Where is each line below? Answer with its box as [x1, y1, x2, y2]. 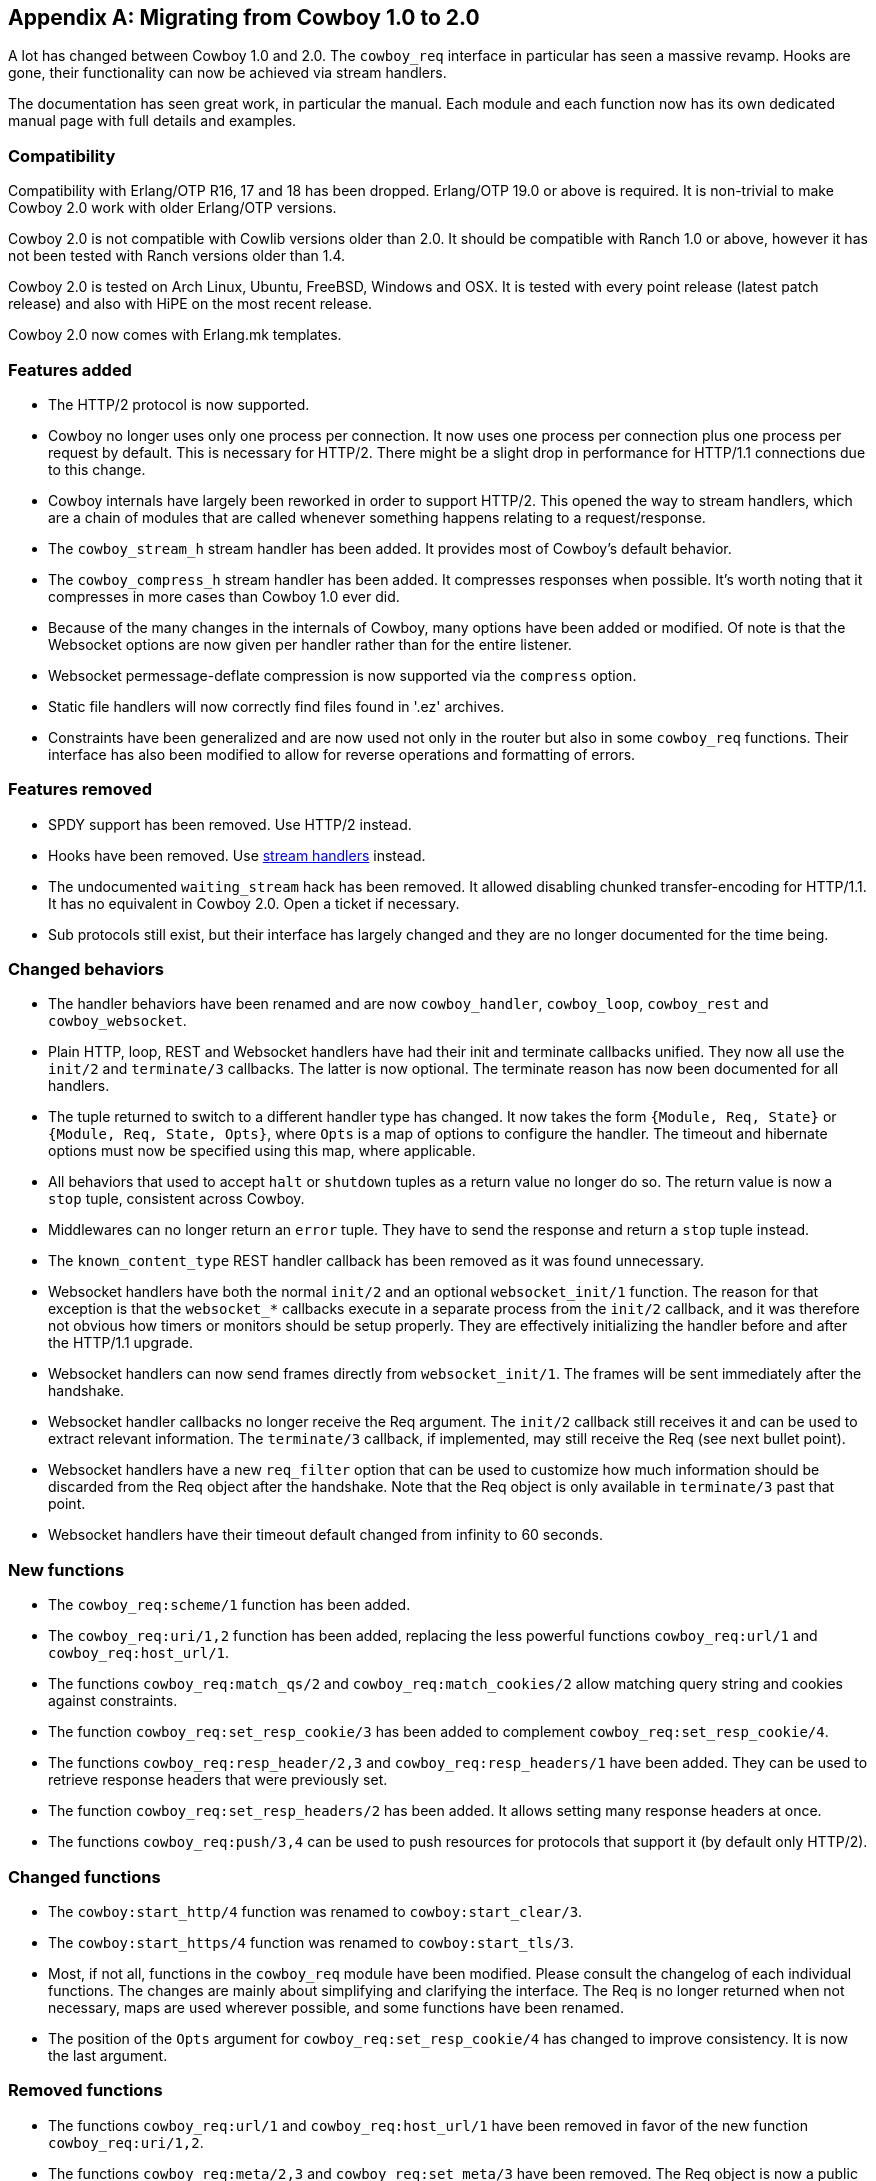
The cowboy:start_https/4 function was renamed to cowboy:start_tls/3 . [48, 1933, 574, 1951]
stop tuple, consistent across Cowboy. [48, 1190, 305, 1208]
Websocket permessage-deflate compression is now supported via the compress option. [48, 666, 637, 684]
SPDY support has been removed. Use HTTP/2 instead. [48, 815, 412, 833]
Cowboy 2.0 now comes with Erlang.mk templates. [8, 326, 342, 344]
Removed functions [8, 2080, 163, 2101]
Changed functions [8, 1866, 161, 1887]
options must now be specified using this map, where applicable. [48, 1142, 476, 1160]
